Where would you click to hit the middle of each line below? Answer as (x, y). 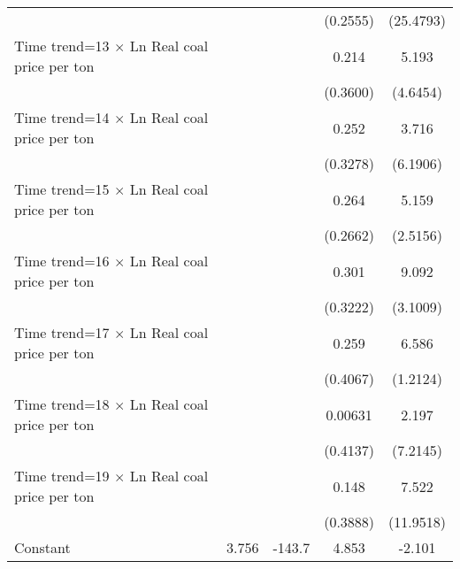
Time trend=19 (62, 476)
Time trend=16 (62, 261)
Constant (42, 547)
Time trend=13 (62, 46)
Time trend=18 (62, 404)
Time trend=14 (62, 117)
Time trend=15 (62, 189)
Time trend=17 (62, 332)
